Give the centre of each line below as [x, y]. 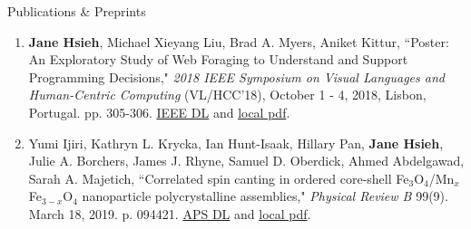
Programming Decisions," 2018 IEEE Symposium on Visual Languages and [236, 76]
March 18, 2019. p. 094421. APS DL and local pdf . [170, 213]
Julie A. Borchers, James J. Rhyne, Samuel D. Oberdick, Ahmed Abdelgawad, [246, 161]
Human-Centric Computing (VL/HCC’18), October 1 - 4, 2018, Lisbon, [227, 95]
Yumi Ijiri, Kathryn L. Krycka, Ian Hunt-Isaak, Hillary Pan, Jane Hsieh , [236, 143]
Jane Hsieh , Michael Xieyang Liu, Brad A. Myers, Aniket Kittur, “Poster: [239, 41]
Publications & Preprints [77, 11]
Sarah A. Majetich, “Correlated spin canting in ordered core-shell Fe [219, 178]
